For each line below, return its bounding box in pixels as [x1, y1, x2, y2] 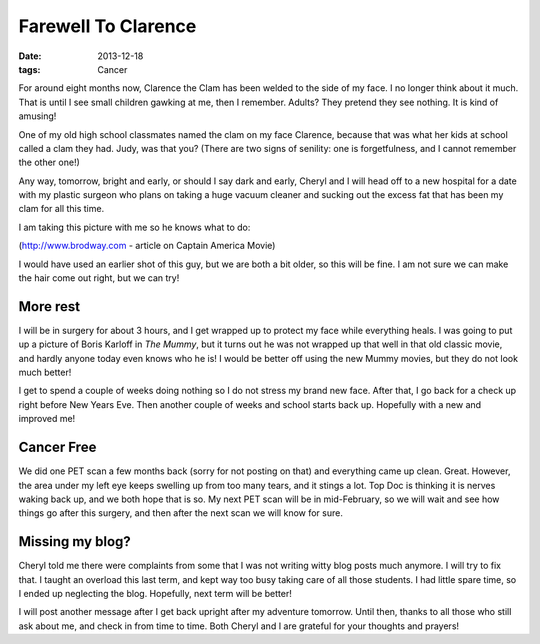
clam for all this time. [18, 203, 105, 215]
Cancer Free [18, 439, 97, 456]
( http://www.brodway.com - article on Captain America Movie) [18, 240, 276, 252]
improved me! [18, 413, 76, 425]
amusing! [18, 110, 57, 122]
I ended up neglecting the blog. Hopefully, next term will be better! [18, 588, 292, 600]
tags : [18, 63, 41, 75]
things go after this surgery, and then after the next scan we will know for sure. [18, 507, 344, 519]
